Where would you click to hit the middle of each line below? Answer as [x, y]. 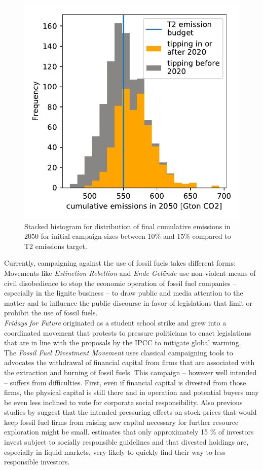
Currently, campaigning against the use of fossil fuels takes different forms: [120, 263]
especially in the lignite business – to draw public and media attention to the [124, 293]
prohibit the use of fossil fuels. [51, 313]
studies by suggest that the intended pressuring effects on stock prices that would [130, 412]
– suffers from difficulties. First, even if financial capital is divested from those [125, 382]
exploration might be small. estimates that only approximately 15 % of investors [129, 432]
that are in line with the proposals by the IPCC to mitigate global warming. [123, 342]
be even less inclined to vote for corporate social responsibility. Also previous [123, 402]
